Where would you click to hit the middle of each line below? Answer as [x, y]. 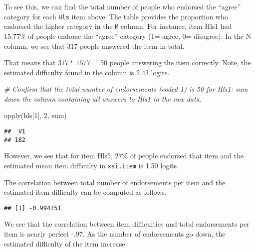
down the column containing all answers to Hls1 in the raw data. [103, 98]
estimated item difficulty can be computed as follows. [85, 192]
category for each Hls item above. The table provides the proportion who [116, 16]
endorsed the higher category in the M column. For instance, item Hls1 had [118, 26]
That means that [30, 63]
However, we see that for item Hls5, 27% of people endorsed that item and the [124, 156]
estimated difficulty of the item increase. [66, 243]
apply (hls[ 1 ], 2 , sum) [35, 115]
